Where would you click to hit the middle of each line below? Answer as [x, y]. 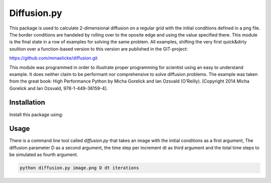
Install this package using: [36, 114]
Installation [27, 102]
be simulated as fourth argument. [44, 154]
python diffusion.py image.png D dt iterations [79, 168]
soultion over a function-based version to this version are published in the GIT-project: [99, 49]
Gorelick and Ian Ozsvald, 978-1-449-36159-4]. [58, 88]
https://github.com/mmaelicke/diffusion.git [53, 58]
